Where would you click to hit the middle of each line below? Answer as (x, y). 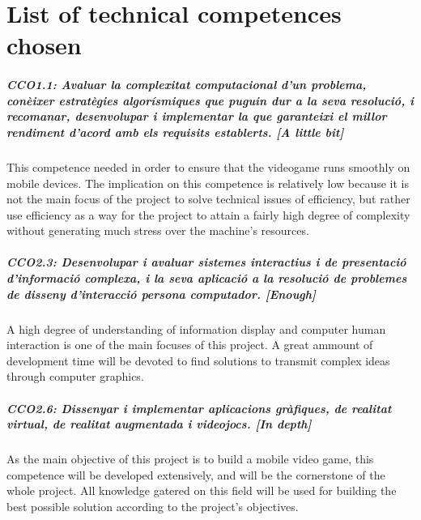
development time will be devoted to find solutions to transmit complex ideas (198, 360)
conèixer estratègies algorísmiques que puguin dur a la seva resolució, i (210, 100)
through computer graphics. (75, 376)
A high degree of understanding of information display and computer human (196, 328)
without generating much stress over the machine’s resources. (158, 230)
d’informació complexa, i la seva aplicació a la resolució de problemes (207, 278)
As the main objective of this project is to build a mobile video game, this (190, 459)
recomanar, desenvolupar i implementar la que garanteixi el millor (197, 116)
